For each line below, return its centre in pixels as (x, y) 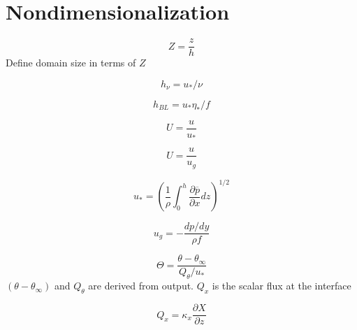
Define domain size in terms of (71, 63)
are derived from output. (141, 286)
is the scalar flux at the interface (282, 286)
